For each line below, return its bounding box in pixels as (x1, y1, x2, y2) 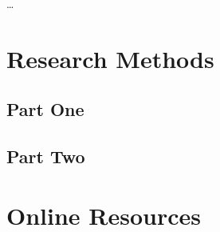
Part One (6, 97, 84, 122)
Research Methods (6, 42, 214, 74)
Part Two (6, 144, 85, 169)
